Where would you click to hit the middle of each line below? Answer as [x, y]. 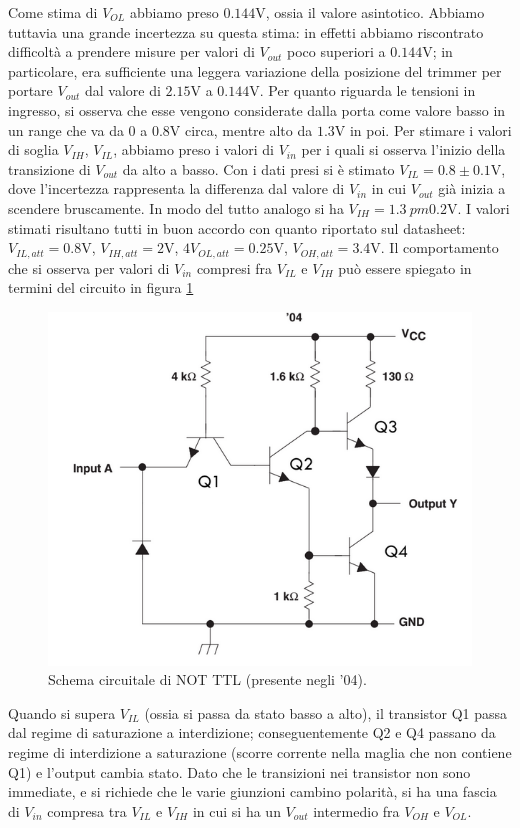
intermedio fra [356, 810]
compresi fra [234, 267]
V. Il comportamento [434, 247]
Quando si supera [62, 712]
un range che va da [66, 129]
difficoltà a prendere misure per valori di [131, 51]
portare [30, 90]
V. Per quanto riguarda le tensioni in [362, 90]
